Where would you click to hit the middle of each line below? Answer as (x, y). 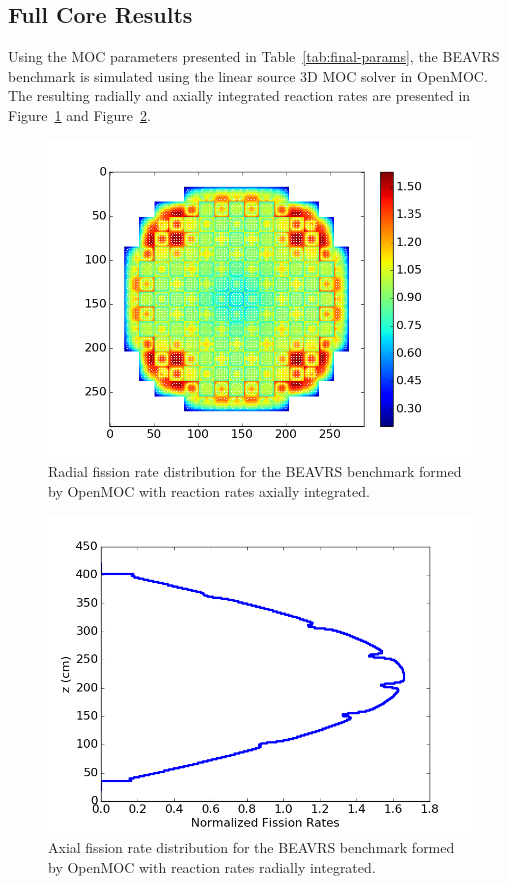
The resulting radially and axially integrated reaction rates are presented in (239, 95)
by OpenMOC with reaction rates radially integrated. (212, 866)
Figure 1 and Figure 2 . (79, 114)
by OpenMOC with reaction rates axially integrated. (209, 490)
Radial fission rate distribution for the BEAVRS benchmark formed (255, 471)
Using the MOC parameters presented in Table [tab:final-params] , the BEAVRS (254, 56)
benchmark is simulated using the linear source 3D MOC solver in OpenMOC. (248, 75)
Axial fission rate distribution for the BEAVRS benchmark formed (251, 846)
